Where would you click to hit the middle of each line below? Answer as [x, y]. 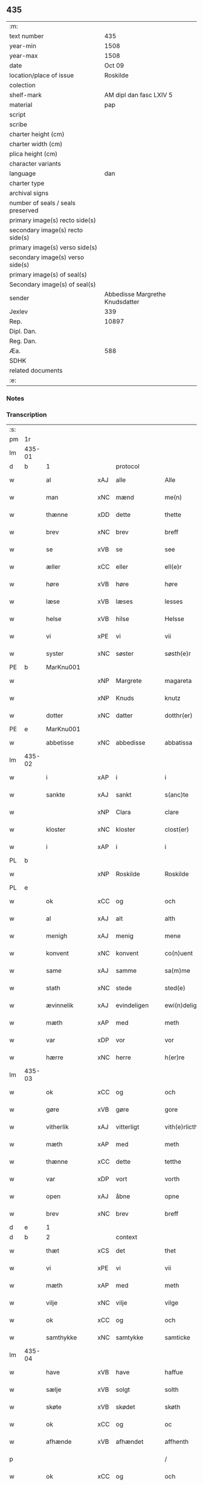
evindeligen [132, 1006]
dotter [55, 716]
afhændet [130, 1442]
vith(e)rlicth [181, 1127]
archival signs [29, 193]
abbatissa [179, 743]
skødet [125, 1407]
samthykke [62, 1338]
